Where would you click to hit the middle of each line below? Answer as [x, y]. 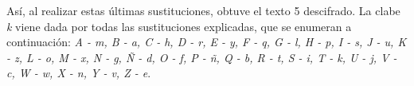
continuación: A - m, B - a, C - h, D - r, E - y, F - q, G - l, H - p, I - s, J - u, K [207, 42]
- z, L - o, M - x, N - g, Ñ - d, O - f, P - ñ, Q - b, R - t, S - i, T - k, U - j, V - [202, 57]
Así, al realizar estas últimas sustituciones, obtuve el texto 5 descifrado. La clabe [203, 10]
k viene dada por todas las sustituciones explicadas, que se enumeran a [179, 26]
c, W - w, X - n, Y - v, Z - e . [79, 73]
